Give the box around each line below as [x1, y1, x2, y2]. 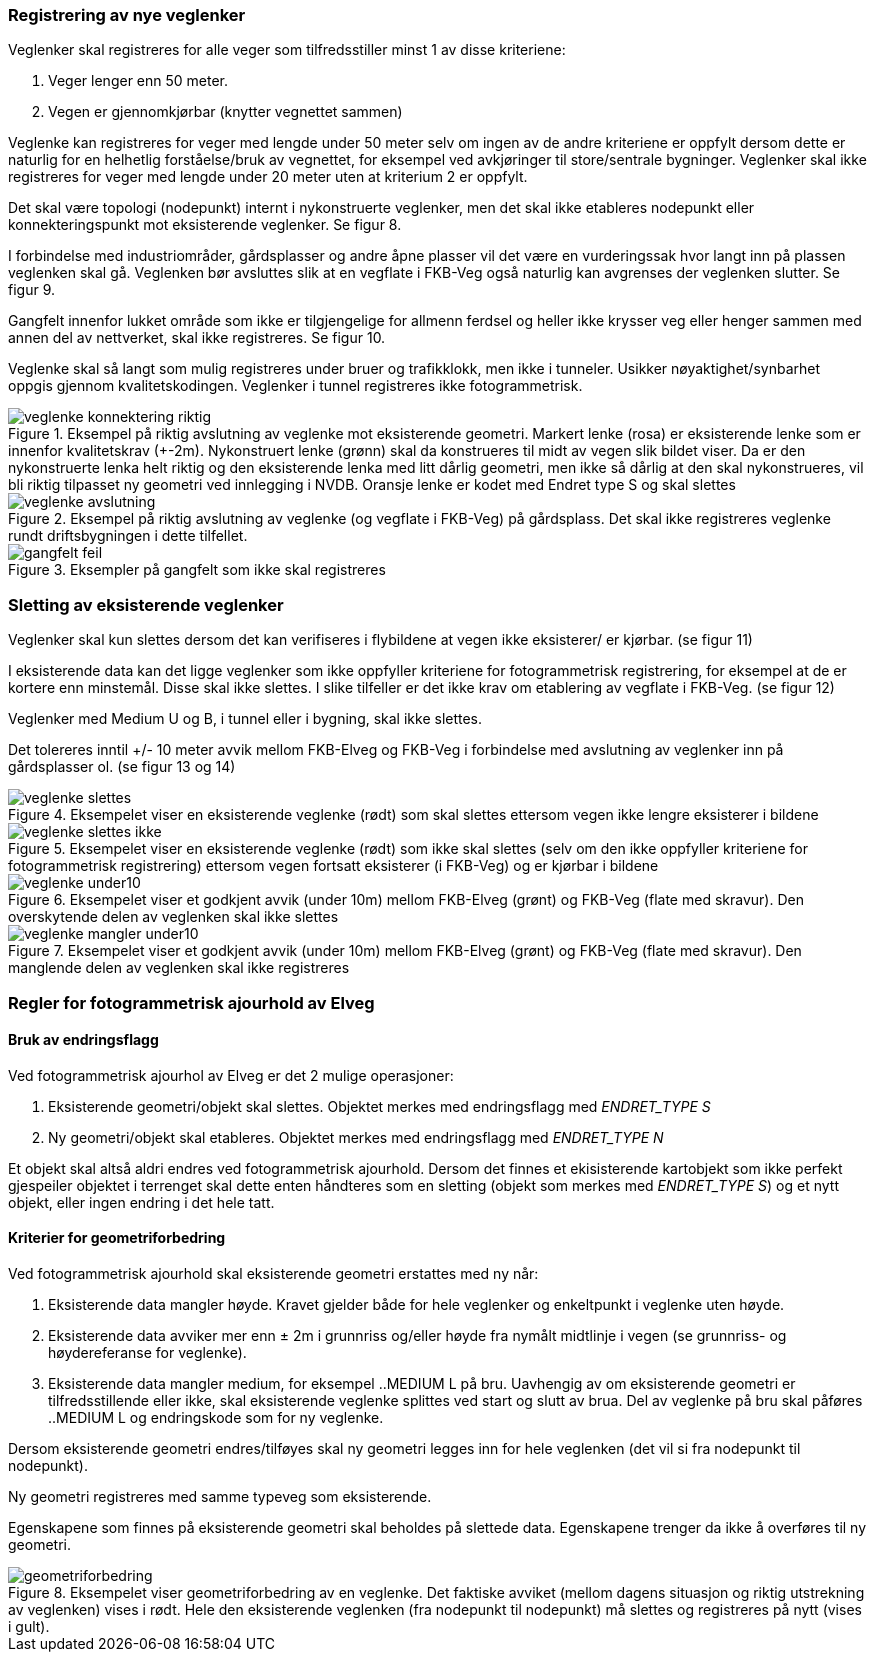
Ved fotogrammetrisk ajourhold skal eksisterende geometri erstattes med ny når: [8, 1264, 539, 1282]
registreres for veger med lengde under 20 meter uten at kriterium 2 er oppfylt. [8, 168, 528, 186]
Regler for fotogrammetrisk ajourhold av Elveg [8, 992, 375, 1013]
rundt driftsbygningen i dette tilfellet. [8, 527, 248, 545]
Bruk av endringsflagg [8, 1031, 159, 1049]
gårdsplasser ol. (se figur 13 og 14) [8, 758, 236, 776]
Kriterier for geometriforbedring [8, 1229, 226, 1247]
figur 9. [8, 281, 56, 299]
